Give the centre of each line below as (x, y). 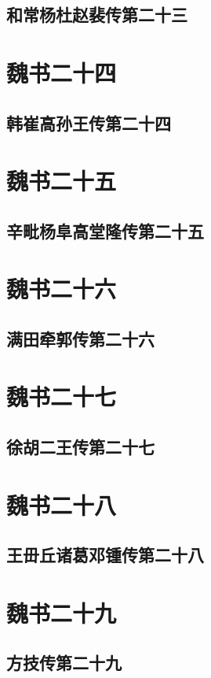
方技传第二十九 (64, 663)
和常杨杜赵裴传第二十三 (97, 15)
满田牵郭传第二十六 (80, 338)
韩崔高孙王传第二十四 (89, 122)
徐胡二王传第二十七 (80, 447)
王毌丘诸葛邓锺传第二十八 (105, 555)
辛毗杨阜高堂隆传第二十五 (105, 230)
